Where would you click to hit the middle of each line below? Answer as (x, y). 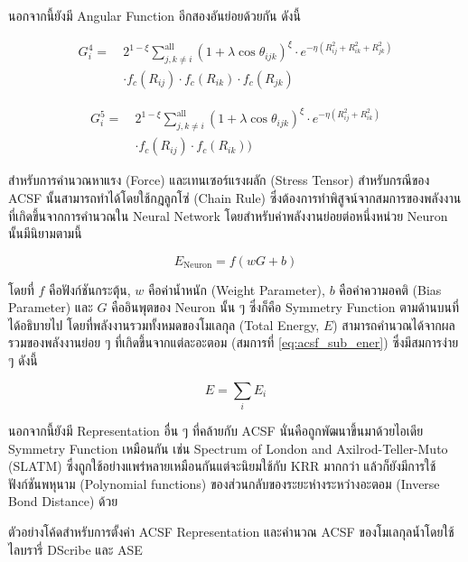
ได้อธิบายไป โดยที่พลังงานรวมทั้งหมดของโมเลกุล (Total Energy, (164, 324)
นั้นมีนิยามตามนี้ (45, 233)
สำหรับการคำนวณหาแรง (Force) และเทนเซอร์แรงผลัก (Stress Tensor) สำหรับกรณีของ (219, 180)
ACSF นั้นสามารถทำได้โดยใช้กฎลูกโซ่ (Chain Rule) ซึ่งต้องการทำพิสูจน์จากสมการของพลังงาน (235, 197)
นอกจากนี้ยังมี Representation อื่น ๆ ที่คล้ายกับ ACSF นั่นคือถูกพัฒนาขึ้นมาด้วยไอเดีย (216, 430)
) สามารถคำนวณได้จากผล (394, 324)
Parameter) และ (51, 307)
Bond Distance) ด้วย (63, 501)
